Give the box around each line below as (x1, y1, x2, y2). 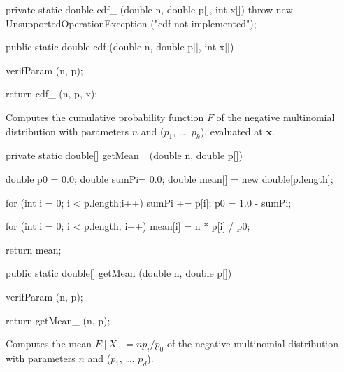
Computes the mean (6, 336, 92, 351)
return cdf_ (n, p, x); (6, 86, 98, 101)
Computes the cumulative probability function (6, 109, 204, 124)
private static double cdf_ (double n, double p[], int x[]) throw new (6, 2, 293, 16)
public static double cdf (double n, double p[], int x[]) (6, 39, 234, 54)
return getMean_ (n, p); (6, 312, 110, 327)
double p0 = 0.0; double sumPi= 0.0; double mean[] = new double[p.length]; (6, 171, 334, 186)
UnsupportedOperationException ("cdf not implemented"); (6, 15, 257, 30)
